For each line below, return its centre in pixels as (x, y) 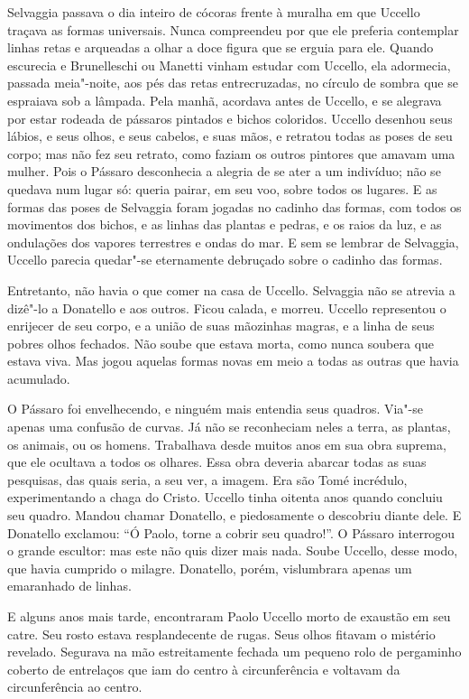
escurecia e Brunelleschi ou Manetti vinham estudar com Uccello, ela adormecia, (229, 65)
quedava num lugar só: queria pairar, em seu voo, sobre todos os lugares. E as (222, 188)
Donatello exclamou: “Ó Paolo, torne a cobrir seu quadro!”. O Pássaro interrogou (231, 532)
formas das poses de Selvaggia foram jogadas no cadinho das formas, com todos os (234, 206)
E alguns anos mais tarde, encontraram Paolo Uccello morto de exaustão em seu (229, 616)
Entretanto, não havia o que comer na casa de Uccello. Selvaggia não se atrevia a (231, 289)
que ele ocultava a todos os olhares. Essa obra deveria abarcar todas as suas (217, 462)
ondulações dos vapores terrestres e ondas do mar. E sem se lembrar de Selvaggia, (233, 242)
